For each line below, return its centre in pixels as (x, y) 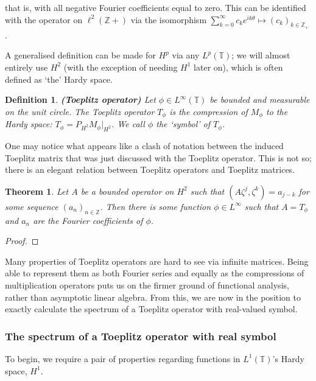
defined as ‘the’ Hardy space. (59, 79)
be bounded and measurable (260, 100)
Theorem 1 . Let (37, 191)
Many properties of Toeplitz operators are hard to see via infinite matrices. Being (157, 261)
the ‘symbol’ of (183, 124)
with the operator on (44, 19)
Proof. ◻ (22, 241)
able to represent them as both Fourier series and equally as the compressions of (155, 273)
